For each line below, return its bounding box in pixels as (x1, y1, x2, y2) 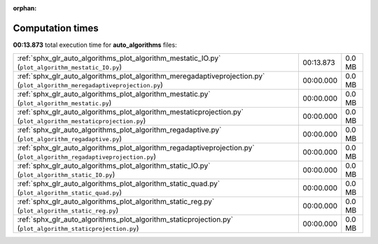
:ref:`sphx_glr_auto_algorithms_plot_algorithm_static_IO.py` (17, 161, 211, 171)
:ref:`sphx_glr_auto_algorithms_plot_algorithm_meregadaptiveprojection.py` (17, 71, 265, 81)
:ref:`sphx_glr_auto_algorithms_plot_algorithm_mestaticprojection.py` (17, 107, 244, 117)
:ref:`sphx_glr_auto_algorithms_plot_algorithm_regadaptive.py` (17, 125, 222, 135)
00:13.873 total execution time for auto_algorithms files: (13, 41, 178, 49)
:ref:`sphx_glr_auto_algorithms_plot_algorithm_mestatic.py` (17, 89, 211, 99)
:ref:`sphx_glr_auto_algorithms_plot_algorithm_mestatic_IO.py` (17, 53, 221, 63)
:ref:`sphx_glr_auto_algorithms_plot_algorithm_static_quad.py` (17, 179, 220, 189)
